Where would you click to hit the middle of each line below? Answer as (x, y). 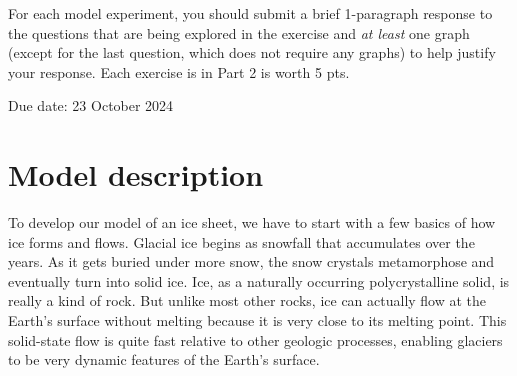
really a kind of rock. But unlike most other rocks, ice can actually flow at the (247, 300)
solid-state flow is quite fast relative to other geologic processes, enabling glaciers (255, 339)
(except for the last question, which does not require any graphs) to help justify (252, 52)
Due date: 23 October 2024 (91, 105)
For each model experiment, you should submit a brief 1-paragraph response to (250, 13)
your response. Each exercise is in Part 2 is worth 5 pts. (179, 71)
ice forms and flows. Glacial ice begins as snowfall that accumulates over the (241, 241)
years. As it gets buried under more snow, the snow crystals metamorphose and (251, 261)
